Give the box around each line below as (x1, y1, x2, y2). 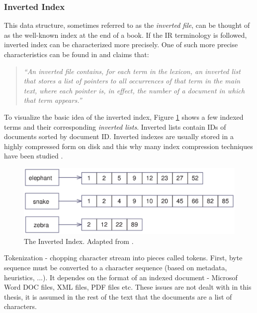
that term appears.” (23, 95, 82, 105)
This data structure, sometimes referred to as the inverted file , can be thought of (4, 20, 250, 30)
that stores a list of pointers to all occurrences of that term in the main (23, 76, 241, 86)
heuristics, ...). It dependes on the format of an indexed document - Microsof (4, 272, 238, 282)
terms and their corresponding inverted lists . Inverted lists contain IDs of (4, 121, 226, 132)
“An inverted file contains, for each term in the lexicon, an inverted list (23, 66, 241, 76)
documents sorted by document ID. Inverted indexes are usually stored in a (4, 131, 234, 142)
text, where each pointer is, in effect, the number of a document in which (23, 85, 245, 95)
